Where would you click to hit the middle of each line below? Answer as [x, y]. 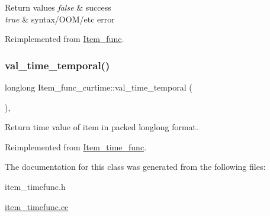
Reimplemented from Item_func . [65, 39]
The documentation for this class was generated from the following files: [135, 167]
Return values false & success [58, 7]
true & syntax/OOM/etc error [60, 19]
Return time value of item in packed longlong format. [102, 127]
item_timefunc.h [35, 186]
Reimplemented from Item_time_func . [76, 146]
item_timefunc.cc [37, 206]
